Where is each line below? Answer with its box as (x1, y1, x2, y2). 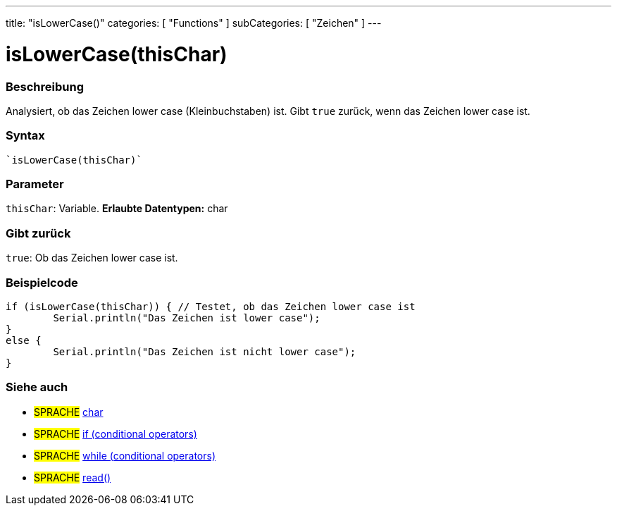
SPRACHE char (34, 405, 104, 418)
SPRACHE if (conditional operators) (34, 427, 197, 440)
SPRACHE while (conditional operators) (34, 449, 216, 462)
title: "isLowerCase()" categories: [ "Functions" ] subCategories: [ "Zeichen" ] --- (6, 17, 382, 29)
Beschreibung (6, 79, 85, 94)
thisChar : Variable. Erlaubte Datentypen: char (6, 202, 228, 215)
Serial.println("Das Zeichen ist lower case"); (53, 312, 320, 324)
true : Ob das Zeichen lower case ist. (6, 252, 178, 264)
